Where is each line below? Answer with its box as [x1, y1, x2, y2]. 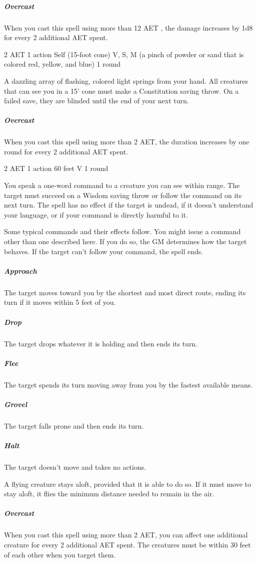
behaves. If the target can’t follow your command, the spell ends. [4, 246, 203, 256]
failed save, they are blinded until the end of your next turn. [4, 95, 189, 106]
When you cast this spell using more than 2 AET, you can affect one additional [4, 529, 248, 540]
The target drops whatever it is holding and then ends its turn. [4, 338, 198, 348]
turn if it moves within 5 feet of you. [4, 297, 116, 307]
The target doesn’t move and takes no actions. [4, 462, 146, 472]
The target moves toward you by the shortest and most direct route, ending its [4, 287, 246, 297]
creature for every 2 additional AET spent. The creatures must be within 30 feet [4, 539, 251, 549]
